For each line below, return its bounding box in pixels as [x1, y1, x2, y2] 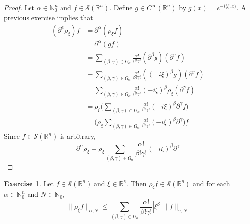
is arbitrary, [60, 131, 95, 141]
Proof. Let [4, 2, 34, 12]
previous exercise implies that [4, 12, 93, 22]
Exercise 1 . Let [4, 178, 54, 188]
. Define [109, 2, 133, 12]
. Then [126, 178, 147, 188]
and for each [193, 178, 230, 188]
